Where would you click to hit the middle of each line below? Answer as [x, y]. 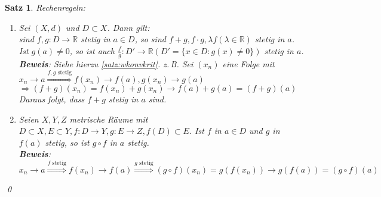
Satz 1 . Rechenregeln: [45, 7]
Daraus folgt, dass [52, 99]
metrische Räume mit [109, 119]
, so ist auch [92, 50]
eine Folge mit [248, 63]
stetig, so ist [67, 142]
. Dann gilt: [128, 27]
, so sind [150, 39]
